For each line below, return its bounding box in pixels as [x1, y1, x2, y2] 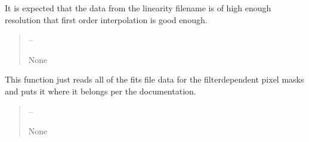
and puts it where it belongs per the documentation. [5, 84, 196, 97]
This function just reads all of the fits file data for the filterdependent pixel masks [5, 73, 304, 86]
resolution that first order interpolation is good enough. [5, 13, 208, 26]
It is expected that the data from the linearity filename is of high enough [5, 2, 271, 14]
